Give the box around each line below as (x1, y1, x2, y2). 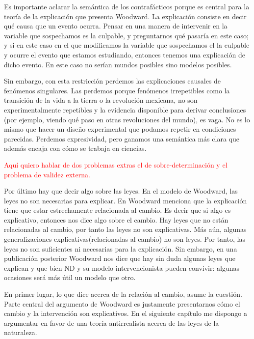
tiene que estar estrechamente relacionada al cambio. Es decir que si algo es (4, 205, 231, 215)
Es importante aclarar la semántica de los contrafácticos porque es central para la (4, 1, 250, 11)
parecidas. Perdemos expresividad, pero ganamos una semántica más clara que (4, 133, 239, 143)
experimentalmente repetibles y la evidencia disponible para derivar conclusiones (4, 104, 246, 114)
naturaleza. (4, 327, 37, 338)
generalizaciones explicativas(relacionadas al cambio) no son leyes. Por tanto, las (4, 234, 245, 244)
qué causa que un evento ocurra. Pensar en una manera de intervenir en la (4, 21, 228, 31)
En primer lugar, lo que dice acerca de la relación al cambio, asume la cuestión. (4, 289, 242, 299)
